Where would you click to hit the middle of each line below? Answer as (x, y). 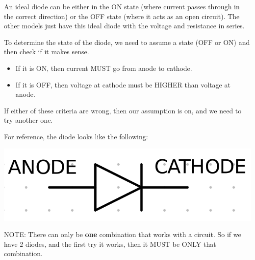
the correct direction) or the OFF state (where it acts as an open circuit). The (122, 16)
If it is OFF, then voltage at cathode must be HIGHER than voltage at (123, 84)
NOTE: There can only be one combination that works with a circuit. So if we (123, 234)
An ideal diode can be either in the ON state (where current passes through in (122, 6)
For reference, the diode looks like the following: (76, 136)
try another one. (28, 120)
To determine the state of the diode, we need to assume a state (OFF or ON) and (127, 42)
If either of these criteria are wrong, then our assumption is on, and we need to (123, 110)
